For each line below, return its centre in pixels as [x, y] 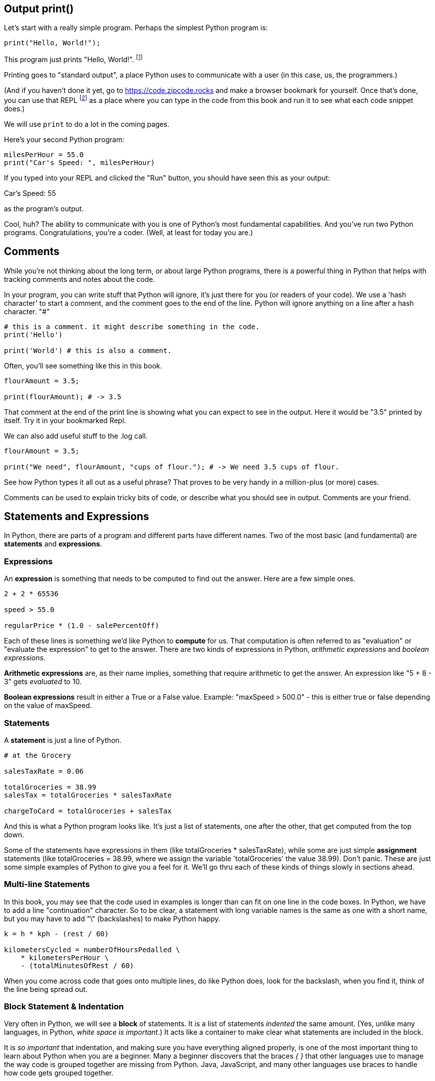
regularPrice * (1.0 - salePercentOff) [82, 626]
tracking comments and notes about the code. [80, 279]
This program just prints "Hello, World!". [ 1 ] [73, 59]
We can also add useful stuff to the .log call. [76, 436]
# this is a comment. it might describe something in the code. [132, 326]
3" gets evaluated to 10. [43, 682]
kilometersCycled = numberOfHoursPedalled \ [92, 949]
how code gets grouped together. [59, 1073]
